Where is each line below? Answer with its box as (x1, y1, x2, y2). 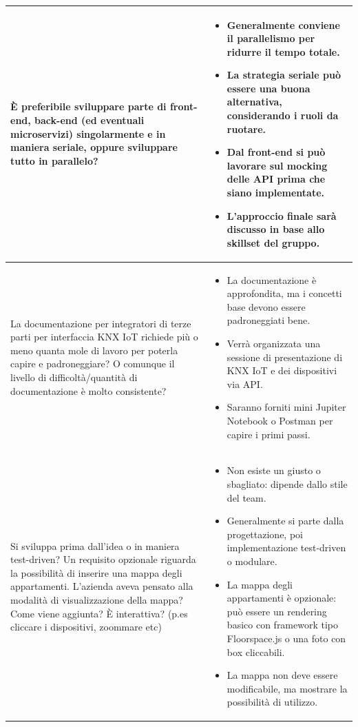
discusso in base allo (227, 222, 325, 236)
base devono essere (227, 299, 306, 314)
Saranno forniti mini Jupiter (227, 400, 346, 414)
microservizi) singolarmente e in (10, 126, 166, 141)
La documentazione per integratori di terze (10, 316, 191, 330)
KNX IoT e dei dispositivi (227, 363, 337, 378)
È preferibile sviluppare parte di (10, 99, 167, 114)
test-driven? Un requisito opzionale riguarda (10, 552, 196, 566)
